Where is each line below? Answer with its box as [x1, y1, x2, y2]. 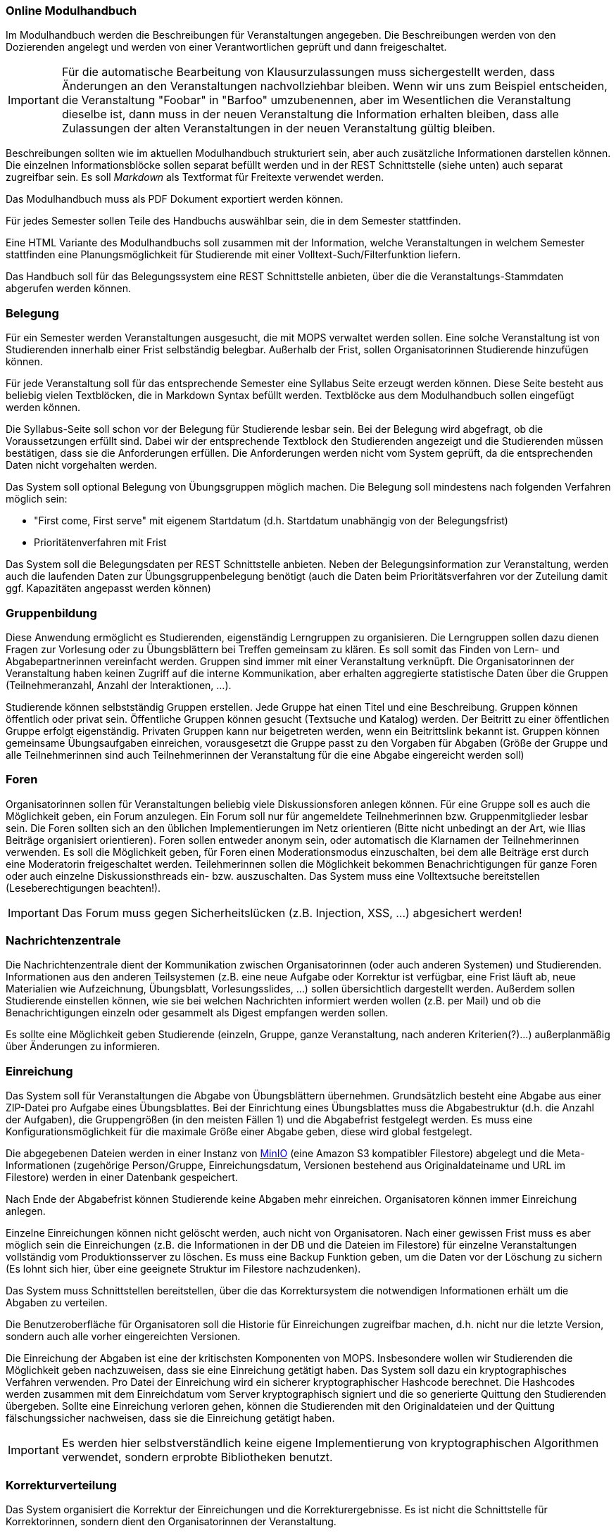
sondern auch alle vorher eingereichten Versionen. [6, 1330, 241, 1343]
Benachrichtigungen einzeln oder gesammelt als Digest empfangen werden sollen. [6, 1007, 389, 1019]
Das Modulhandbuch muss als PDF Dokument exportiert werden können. [6, 193, 344, 206]
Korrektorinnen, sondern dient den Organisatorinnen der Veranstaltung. [6, 1515, 337, 1527]
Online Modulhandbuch [6, 4, 137, 18]
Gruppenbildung [6, 605, 97, 620]
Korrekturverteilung [6, 1477, 117, 1492]
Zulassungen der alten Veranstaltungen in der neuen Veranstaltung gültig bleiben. [61, 121, 496, 136]
